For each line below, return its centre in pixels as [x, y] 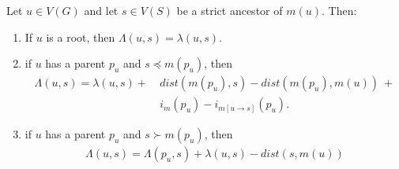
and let [101, 10]
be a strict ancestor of [230, 10]
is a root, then [81, 37]
